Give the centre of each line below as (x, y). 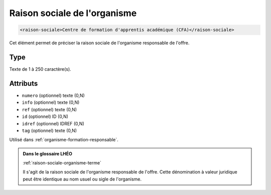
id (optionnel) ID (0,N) (45, 117)
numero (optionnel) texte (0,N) (53, 95)
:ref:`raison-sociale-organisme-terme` (62, 163)
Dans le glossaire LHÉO (48, 153)
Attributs (24, 83)
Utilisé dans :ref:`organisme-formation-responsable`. (64, 140)
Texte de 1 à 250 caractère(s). (40, 69)
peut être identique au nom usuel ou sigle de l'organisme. (82, 179)
